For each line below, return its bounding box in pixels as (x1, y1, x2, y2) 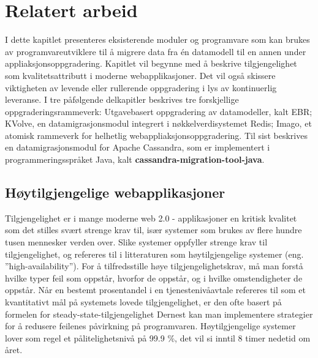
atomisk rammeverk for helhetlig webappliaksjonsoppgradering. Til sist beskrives (5, 129, 308, 141)
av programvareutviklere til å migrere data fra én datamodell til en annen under (5, 45, 306, 58)
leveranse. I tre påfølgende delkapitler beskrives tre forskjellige (5, 93, 239, 106)
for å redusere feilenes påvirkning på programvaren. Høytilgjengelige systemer (5, 319, 296, 332)
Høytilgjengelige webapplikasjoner (5, 183, 225, 202)
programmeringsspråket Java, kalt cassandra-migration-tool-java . (5, 153, 265, 166)
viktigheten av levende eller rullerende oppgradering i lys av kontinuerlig (5, 81, 277, 94)
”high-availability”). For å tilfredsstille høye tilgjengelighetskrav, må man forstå (5, 259, 303, 272)
